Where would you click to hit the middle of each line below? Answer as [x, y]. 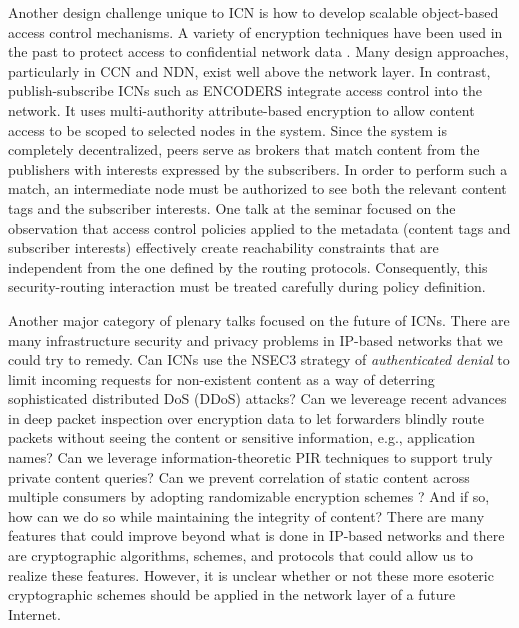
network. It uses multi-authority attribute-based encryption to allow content [241, 109]
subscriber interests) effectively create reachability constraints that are [223, 247]
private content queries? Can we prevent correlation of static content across [239, 476]
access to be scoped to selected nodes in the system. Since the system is [227, 129]
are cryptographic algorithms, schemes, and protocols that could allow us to [240, 555]
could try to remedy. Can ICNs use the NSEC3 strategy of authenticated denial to [259, 359]
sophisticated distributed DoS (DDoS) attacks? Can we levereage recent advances [257, 398]
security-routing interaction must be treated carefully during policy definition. [247, 286]
